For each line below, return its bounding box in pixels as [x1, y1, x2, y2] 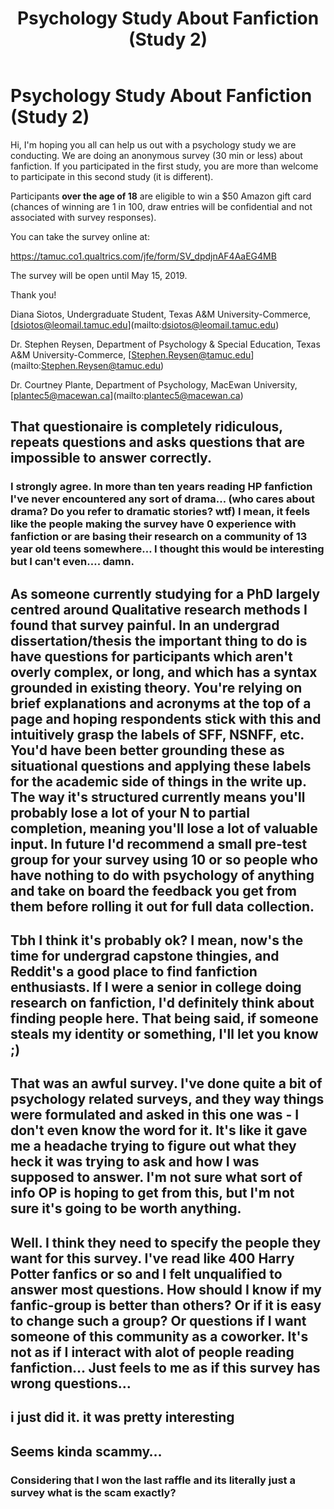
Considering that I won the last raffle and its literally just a [10, 1473, 296, 1487]
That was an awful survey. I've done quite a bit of [10, 1075, 323, 1092]
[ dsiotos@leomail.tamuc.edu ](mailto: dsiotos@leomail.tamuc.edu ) [10, 318, 280, 331]
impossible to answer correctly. [10, 450, 212, 467]
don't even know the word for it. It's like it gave [10, 1122, 308, 1139]
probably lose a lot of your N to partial [10, 804, 250, 821]
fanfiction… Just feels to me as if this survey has [10, 1359, 321, 1376]
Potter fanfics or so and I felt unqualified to [10, 1265, 283, 1282]
